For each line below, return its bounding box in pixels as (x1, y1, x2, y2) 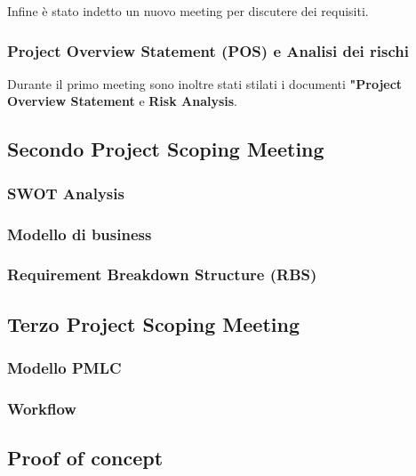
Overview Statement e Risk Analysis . (7, 92, 238, 110)
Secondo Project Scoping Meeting (7, 135, 324, 163)
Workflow (7, 397, 76, 419)
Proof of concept (7, 444, 164, 472)
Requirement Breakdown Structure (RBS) (7, 263, 317, 286)
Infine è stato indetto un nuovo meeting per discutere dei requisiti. (7, 2, 369, 20)
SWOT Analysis (7, 182, 124, 204)
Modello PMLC (7, 357, 122, 379)
